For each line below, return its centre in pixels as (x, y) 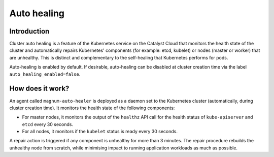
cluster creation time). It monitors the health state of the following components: (92, 108)
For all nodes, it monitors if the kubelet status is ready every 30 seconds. (100, 132)
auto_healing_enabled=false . (45, 74)
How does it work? (39, 89)
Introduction (29, 31)
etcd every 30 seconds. (48, 124)
